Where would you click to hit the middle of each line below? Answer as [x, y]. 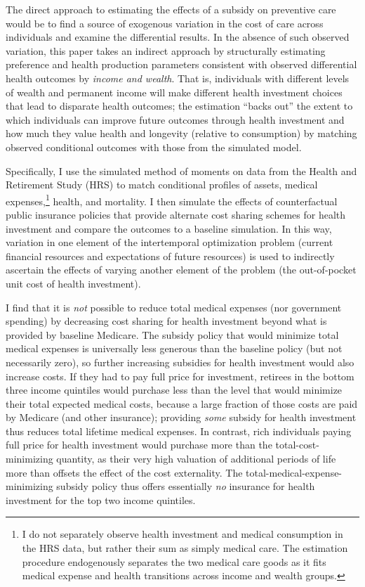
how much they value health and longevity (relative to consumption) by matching [181, 133]
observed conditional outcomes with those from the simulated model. [154, 147]
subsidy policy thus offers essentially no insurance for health [186, 486]
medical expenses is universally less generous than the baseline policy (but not [174, 348]
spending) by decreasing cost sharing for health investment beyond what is [166, 321]
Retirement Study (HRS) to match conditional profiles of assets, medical [162, 185]
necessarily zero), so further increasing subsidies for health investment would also [180, 362]
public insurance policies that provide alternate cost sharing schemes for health [176, 214]
